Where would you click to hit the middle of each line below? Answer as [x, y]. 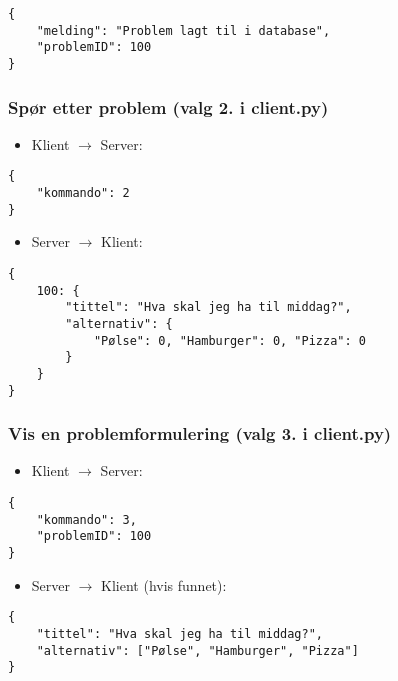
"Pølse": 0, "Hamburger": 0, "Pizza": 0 [229, 340]
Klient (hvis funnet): [164, 584]
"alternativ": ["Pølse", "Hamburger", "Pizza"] [197, 650]
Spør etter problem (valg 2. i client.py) [168, 106]
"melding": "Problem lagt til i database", [183, 30]
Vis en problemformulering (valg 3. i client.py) [200, 433]
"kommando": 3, [86, 519]
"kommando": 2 [83, 193]
